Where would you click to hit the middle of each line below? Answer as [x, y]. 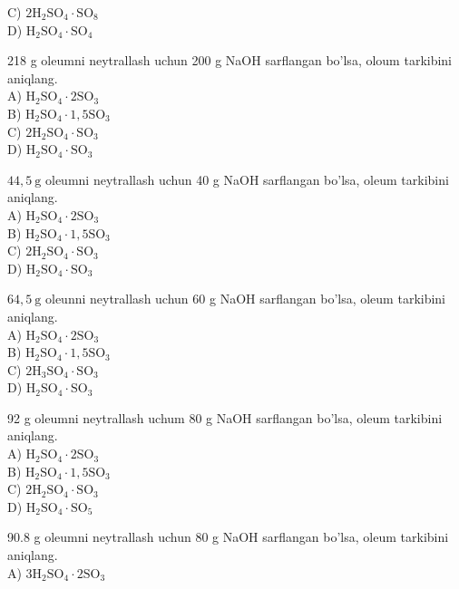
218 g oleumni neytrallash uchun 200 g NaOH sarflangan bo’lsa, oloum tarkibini [230, 60]
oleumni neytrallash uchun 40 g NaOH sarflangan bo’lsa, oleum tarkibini [247, 179]
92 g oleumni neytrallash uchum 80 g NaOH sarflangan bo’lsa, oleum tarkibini [225, 417]
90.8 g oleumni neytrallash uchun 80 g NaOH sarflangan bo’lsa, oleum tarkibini [228, 537]
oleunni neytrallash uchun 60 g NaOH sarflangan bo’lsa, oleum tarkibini [245, 299]
